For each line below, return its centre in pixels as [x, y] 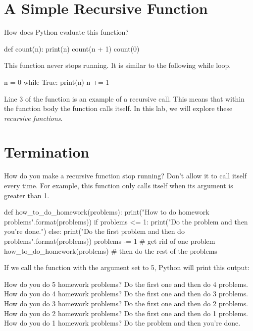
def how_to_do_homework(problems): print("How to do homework [107, 212]
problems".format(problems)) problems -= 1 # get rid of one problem [110, 241]
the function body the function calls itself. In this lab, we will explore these [118, 108]
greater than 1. [27, 195]
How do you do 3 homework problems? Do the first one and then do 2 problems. [126, 303]
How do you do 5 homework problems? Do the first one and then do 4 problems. [126, 284]
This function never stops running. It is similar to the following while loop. [118, 65]
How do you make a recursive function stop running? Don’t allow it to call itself [126, 176]
